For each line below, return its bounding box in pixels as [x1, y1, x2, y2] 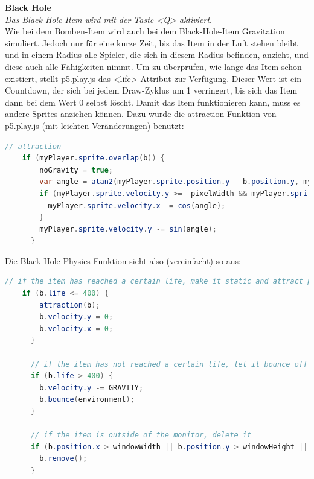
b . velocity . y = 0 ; [39, 312, 114, 322]
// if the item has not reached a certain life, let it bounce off [30, 360, 308, 369]
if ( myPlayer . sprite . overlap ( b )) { [22, 154, 165, 163]
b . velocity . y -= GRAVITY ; [39, 383, 144, 392]
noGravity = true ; [39, 165, 114, 174]
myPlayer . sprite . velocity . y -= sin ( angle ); [39, 224, 217, 233]
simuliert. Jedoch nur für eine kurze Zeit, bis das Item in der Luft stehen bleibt [5, 36, 298, 49]
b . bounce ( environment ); [39, 395, 135, 404]
